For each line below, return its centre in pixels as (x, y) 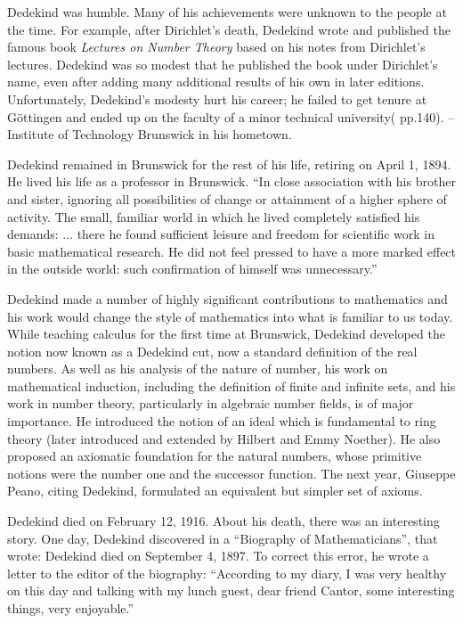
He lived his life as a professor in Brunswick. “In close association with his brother (231, 181)
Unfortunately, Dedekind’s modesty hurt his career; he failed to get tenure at (217, 98)
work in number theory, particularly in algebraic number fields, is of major (211, 403)
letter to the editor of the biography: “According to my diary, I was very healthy (227, 573)
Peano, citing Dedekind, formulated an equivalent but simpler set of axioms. (215, 491)
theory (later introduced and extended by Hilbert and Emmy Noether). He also (224, 438)
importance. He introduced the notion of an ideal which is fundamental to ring (222, 421)
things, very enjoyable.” (71, 608)
